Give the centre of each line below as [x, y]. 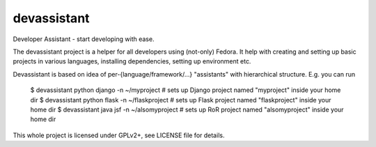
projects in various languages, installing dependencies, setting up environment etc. [132, 61]
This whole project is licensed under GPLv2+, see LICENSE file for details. [119, 135]
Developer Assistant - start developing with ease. [84, 39]
